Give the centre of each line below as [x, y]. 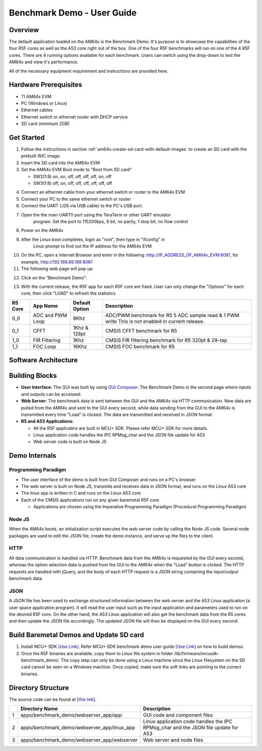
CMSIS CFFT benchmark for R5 [141, 331]
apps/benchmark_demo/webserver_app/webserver [79, 740]
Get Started [27, 137]
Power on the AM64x [42, 231]
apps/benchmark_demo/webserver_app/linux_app [78, 728]
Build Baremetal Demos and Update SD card [76, 635]
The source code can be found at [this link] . [53, 699]
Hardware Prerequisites [46, 85]
